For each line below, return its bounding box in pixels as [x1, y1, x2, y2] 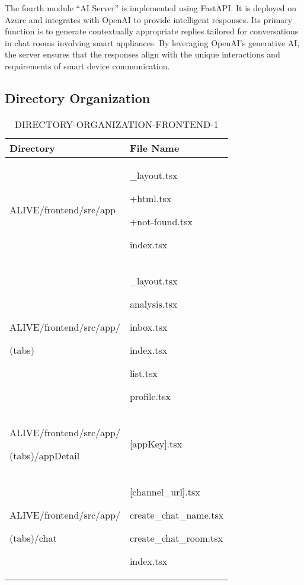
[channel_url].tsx [129, 484, 200, 498]
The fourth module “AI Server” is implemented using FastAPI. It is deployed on [5, 2, 296, 14]
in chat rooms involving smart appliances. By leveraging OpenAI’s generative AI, [5, 36, 300, 49]
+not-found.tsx [129, 214, 193, 228]
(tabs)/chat [9, 530, 57, 545]
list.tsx [129, 366, 158, 380]
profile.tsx [129, 389, 171, 403]
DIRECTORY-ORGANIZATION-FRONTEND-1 [14, 117, 219, 131]
